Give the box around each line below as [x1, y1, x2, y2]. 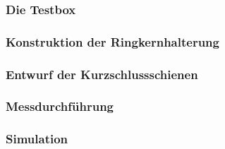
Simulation [6, 130, 68, 148]
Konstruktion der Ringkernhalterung [6, 32, 219, 50]
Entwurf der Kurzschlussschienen [6, 65, 198, 83]
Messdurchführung [6, 97, 114, 115]
